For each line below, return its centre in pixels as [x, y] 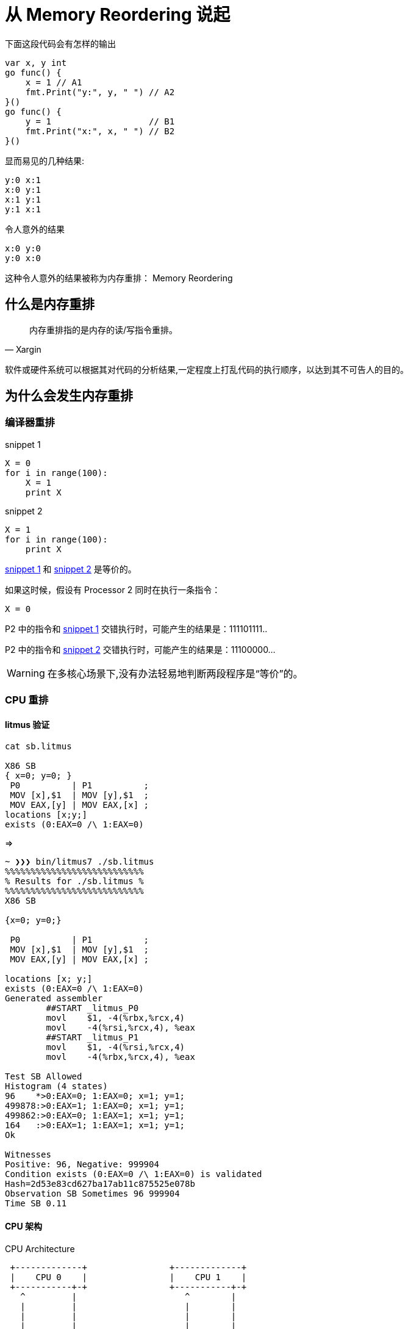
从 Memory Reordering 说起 [118, 15]
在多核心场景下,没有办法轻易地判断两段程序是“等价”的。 [175, 673]
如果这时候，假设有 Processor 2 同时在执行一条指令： [113, 589]
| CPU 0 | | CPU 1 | [128, 1277]
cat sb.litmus [38, 747]
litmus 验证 [27, 724]
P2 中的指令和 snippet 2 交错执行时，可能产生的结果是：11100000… [140, 649]
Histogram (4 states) [56, 1086]
